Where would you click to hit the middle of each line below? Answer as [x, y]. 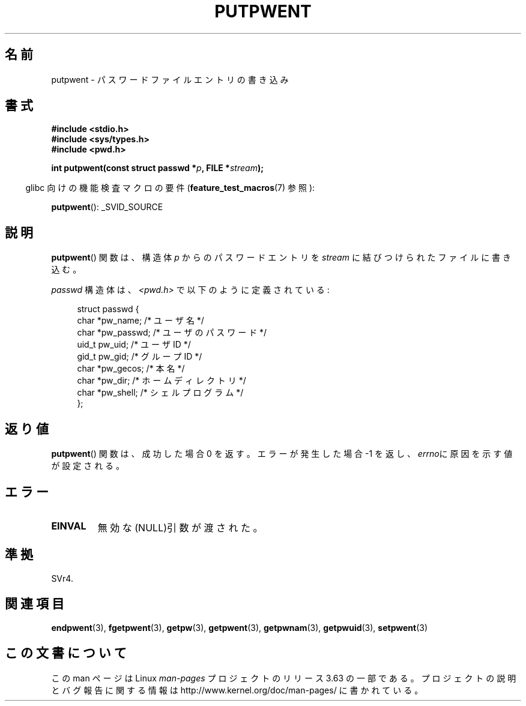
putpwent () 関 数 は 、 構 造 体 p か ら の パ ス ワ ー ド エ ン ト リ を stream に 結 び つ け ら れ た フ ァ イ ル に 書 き [281, 258]
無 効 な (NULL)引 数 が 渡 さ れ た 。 [180, 527]
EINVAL [69, 526]
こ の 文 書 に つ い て [66, 653]
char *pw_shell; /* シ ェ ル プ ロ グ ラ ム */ [160, 393]
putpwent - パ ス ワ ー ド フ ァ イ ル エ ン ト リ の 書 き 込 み [170, 79]
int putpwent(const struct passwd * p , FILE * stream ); [157, 168]
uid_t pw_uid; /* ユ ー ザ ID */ [134, 345]
